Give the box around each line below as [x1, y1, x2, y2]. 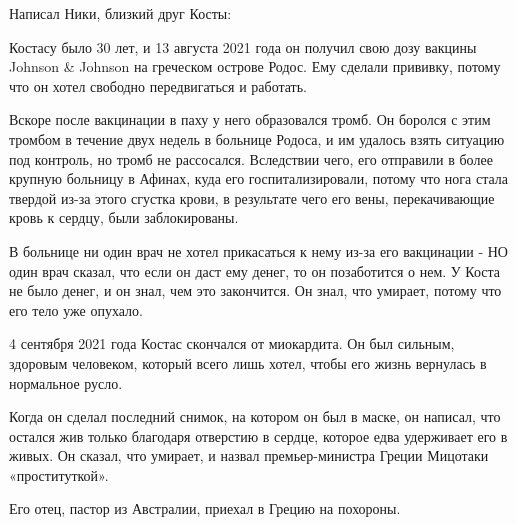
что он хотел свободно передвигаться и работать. [9, 75, 307, 96]
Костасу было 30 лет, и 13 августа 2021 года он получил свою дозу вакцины [9, 36, 477, 57]
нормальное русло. [9, 372, 123, 393]
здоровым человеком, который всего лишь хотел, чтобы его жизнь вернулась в [9, 352, 487, 373]
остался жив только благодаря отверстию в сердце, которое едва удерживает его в [9, 425, 508, 446]
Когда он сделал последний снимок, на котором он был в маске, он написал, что [9, 406, 501, 427]
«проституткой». [9, 464, 109, 485]
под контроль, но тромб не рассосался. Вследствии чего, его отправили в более [9, 148, 493, 169]
